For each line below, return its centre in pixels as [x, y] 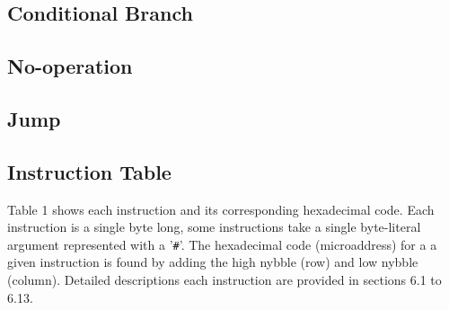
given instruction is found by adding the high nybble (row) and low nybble [213, 262]
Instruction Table [89, 171]
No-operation [70, 66]
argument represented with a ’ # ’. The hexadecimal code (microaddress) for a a [222, 244]
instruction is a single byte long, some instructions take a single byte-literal [214, 227]
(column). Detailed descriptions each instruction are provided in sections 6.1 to [224, 279]
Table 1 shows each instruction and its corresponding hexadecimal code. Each [221, 209]
